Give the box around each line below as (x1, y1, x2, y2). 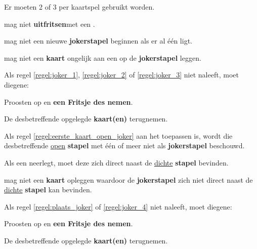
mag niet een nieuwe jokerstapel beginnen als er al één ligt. (4, 35, 192, 46)
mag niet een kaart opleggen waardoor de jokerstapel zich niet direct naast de (4, 174, 253, 185)
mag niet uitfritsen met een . (4, 18, 95, 29)
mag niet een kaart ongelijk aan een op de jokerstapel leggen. (4, 52, 201, 63)
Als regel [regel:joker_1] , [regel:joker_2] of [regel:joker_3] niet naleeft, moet (4, 69, 239, 80)
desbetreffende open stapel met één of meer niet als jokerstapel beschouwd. (4, 140, 245, 151)
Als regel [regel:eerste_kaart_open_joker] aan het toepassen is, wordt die (4, 130, 233, 141)
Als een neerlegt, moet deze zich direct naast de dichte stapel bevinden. (4, 157, 229, 168)
